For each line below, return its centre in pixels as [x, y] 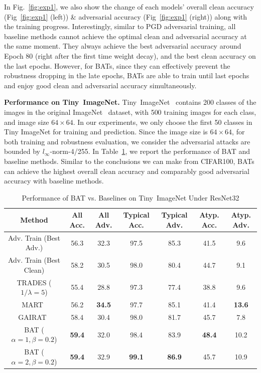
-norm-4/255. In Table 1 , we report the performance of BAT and [150, 151]
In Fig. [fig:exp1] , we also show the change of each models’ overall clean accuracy [129, 7]
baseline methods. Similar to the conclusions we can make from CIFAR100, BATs [129, 161]
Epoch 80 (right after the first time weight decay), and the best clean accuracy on [130, 55]
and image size [27, 122]
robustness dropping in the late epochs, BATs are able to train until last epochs [127, 75]
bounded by [22, 151]
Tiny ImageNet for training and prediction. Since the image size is [106, 132]
